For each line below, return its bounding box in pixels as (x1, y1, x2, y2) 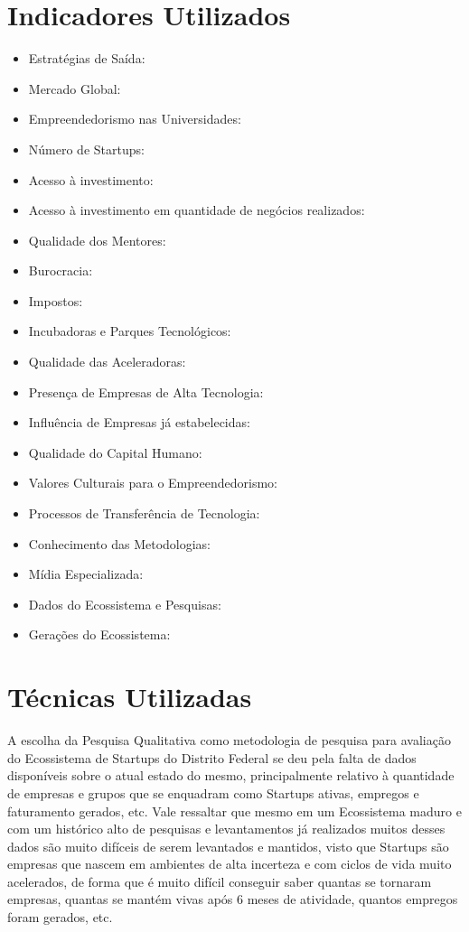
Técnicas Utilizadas (7, 678, 252, 715)
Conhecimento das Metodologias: (28, 534, 211, 553)
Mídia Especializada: (28, 564, 144, 583)
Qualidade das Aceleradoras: (28, 352, 186, 371)
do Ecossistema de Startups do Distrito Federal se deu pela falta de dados (7, 748, 417, 767)
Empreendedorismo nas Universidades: (28, 109, 241, 128)
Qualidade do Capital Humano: (28, 443, 202, 461)
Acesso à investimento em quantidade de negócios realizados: (28, 200, 365, 219)
